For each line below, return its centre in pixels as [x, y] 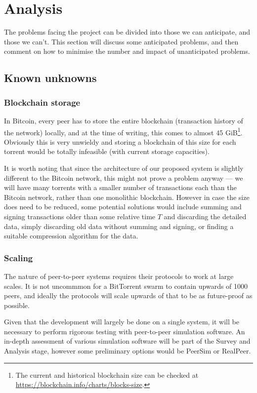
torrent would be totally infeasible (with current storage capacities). [107, 151]
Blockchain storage [42, 102]
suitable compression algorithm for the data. [71, 236]
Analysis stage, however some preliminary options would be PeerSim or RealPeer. [128, 351]
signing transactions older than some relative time [80, 216]
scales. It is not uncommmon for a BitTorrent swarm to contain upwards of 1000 [126, 286]
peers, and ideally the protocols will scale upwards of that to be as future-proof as [128, 295]
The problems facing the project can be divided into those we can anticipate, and [127, 32]
